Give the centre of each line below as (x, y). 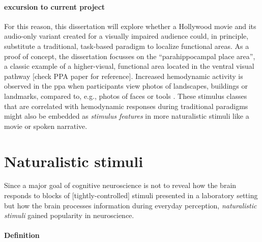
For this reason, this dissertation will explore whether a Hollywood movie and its (130, 26)
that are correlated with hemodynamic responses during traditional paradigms (126, 106)
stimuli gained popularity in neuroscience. (69, 215)
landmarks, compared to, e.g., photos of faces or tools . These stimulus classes (126, 96)
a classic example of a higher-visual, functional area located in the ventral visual (129, 66)
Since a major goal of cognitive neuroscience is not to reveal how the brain (120, 185)
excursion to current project (55, 6)
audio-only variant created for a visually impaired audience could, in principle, (126, 36)
